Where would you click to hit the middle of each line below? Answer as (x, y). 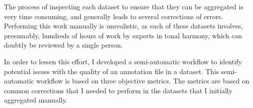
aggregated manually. (36, 100)
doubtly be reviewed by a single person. (63, 45)
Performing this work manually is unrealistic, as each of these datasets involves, (124, 26)
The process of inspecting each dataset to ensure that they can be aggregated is (124, 6)
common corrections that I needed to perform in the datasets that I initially (118, 90)
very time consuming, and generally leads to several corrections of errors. (114, 16)
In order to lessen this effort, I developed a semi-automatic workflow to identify (123, 61)
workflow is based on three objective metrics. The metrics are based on (143, 81)
